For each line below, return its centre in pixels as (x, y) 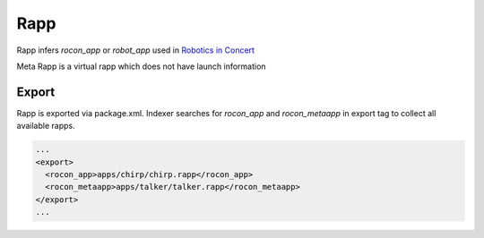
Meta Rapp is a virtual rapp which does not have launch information (141, 66)
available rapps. (46, 126)
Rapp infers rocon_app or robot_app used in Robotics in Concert (136, 50)
